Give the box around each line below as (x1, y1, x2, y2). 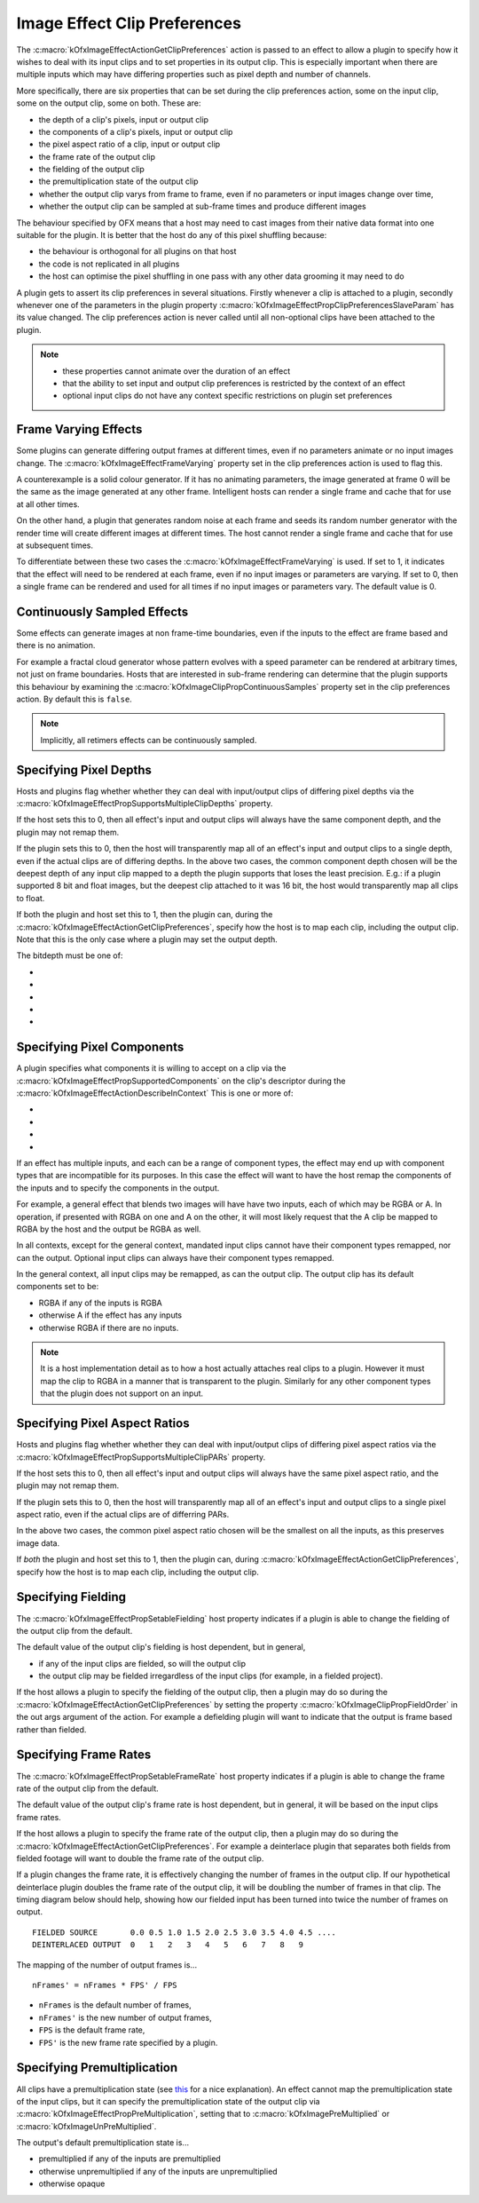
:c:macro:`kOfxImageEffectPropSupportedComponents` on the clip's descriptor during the (16, 1075, 346, 1086)
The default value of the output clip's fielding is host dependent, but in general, (16, 1642, 306, 1652)
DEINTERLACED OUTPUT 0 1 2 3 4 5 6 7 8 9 (32, 1940, 303, 1950)
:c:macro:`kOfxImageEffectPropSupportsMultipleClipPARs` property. (16, 1452, 266, 1462)
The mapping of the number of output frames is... (16, 1959, 198, 1970)
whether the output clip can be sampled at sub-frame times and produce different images (38, 201, 367, 212)
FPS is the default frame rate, (38, 2025, 145, 2035)
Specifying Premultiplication (16, 2060, 178, 2075)
